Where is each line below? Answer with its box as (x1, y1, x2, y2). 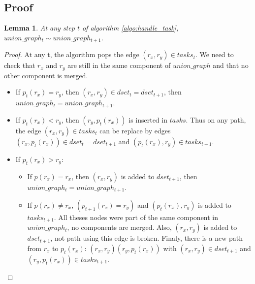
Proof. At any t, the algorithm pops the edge (4, 49, 139, 60)
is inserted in (128, 114, 167, 125)
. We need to (195, 49, 234, 60)
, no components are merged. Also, (67, 222, 172, 232)
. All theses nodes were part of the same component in (54, 212, 219, 222)
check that (4, 60, 35, 70)
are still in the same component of (67, 60, 171, 70)
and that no (213, 60, 249, 70)
